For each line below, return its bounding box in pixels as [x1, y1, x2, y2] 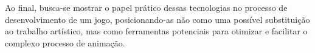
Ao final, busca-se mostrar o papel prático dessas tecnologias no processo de [5, 1, 288, 13]
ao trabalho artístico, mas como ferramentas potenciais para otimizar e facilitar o [5, 25, 308, 37]
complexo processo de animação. [5, 36, 125, 49]
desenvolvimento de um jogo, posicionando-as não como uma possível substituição [5, 13, 310, 25]
